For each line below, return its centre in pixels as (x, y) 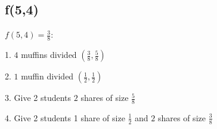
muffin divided (47, 76)
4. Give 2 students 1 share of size (65, 117)
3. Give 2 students (38, 98)
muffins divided (49, 55)
